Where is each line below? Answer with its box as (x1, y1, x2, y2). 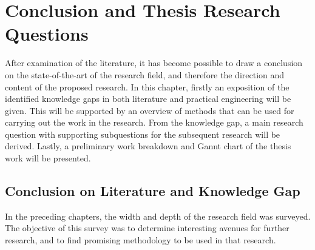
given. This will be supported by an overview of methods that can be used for (5, 104, 294, 117)
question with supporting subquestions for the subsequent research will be (5, 127, 280, 140)
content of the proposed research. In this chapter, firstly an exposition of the (5, 80, 290, 93)
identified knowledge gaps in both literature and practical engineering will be (5, 92, 291, 105)
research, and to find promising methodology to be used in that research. (5, 234, 276, 246)
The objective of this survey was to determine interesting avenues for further (5, 221, 290, 234)
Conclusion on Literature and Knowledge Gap (5, 181, 300, 200)
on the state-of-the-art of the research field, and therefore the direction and (5, 68, 285, 81)
